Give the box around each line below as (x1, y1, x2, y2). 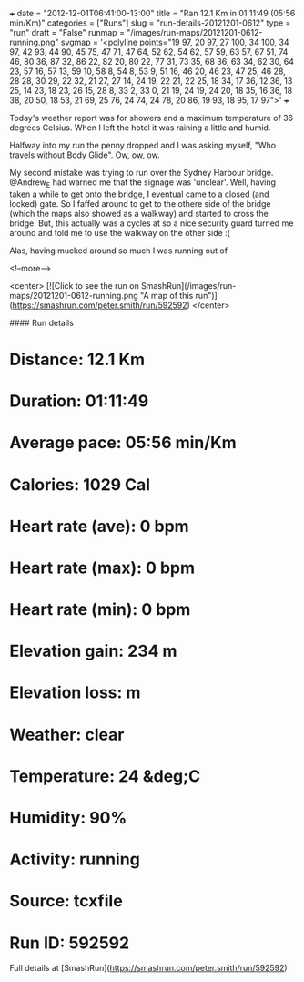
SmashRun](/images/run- (140, 280, 237, 291)
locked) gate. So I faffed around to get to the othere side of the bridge (9, 198, 271, 209)
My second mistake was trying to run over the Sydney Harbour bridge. (9, 168, 274, 178)
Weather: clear (9, 724, 125, 745)
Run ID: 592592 (9, 933, 130, 953)
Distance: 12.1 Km (9, 349, 146, 370)
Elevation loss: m (9, 682, 141, 703)
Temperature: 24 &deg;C (9, 765, 201, 786)
